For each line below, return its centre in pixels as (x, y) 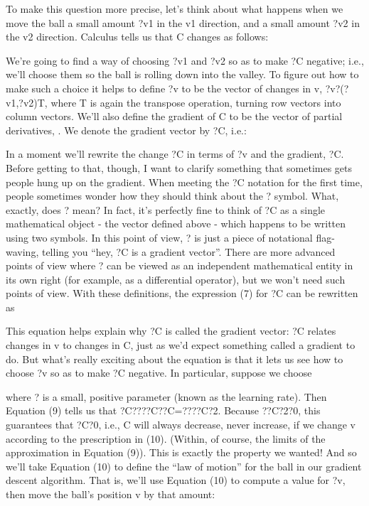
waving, (22, 251)
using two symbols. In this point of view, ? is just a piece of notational (159, 237)
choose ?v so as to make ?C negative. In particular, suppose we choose (159, 373)
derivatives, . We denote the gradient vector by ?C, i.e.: (126, 130)
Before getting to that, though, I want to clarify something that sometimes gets (179, 167)
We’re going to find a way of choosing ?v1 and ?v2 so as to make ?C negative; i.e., (185, 60)
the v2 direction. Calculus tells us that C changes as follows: (137, 37)
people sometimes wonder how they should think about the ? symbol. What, (172, 196)
